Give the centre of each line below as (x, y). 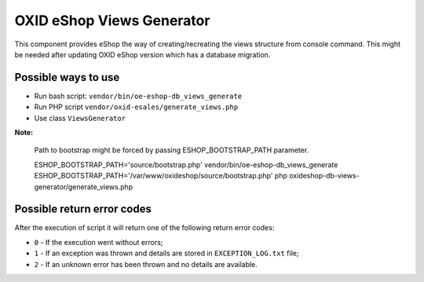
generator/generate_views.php (84, 187)
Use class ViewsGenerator (80, 118)
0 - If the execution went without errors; (99, 242)
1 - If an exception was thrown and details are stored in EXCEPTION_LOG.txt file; (166, 253)
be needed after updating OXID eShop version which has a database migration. (143, 54)
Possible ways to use (67, 77)
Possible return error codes (83, 209)
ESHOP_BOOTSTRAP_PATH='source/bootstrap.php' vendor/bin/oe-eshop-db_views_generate (186, 164)
